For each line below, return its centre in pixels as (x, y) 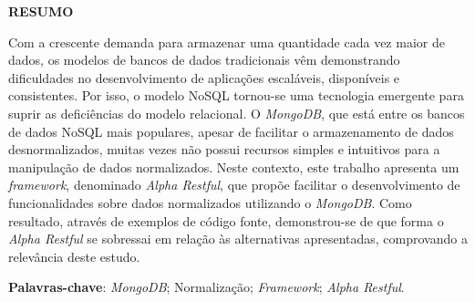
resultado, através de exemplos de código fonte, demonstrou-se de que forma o (226, 220)
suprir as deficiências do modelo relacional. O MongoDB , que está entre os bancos (237, 113)
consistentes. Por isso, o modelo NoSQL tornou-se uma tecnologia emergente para (236, 95)
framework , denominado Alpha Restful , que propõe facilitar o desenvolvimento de (234, 185)
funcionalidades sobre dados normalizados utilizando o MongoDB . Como (210, 202)
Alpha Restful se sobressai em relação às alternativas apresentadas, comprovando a (238, 239)
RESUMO (41, 11)
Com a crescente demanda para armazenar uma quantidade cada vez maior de (227, 42)
